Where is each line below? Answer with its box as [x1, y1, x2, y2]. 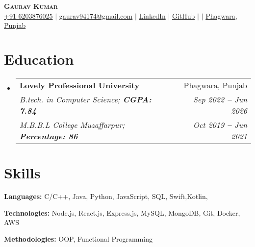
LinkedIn [139, 10, 166, 21]
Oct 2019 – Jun [193, 119, 247, 130]
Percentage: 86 [19, 130, 78, 142]
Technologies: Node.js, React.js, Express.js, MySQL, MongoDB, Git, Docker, [4, 207, 240, 218]
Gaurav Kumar [4, 1, 58, 11]
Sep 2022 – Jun [193, 93, 247, 105]
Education [4, 49, 74, 69]
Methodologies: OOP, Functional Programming [4, 233, 153, 244]
